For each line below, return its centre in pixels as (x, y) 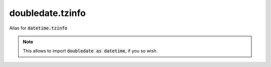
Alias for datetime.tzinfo (38, 28)
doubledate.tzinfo (48, 13)
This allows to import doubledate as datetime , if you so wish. (90, 51)
